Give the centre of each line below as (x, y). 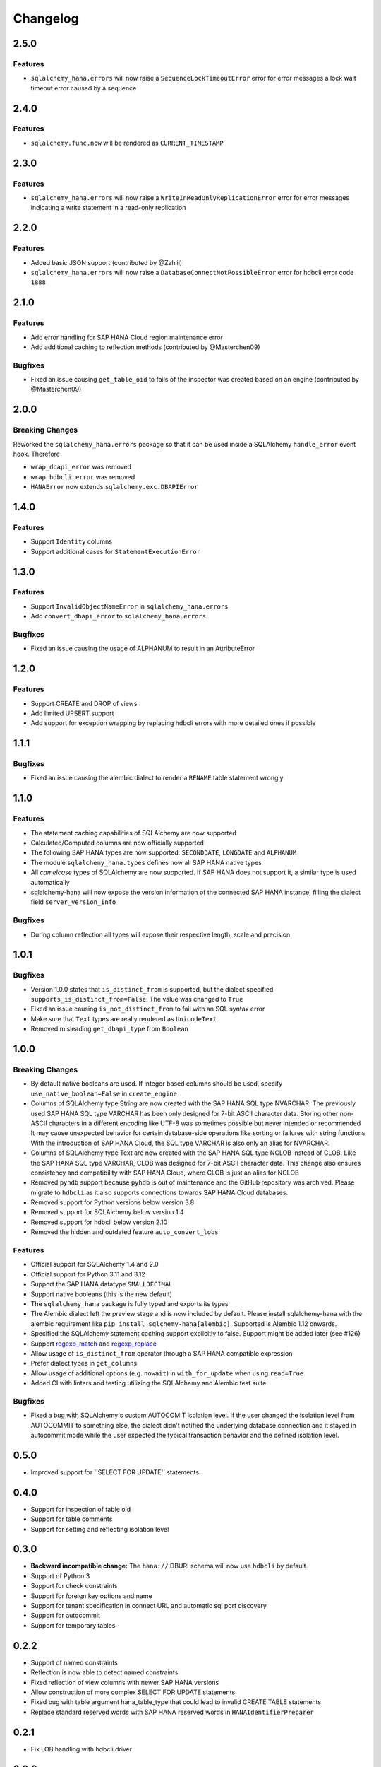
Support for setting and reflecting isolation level (100, 1529)
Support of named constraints (74, 1662)
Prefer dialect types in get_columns (84, 1363)
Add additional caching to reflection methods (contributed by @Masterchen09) (145, 347)
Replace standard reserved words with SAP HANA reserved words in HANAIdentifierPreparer (172, 1712)
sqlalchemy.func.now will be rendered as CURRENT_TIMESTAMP (127, 143)
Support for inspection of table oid (80, 1509)
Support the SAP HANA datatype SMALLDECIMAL (102, 1284)
